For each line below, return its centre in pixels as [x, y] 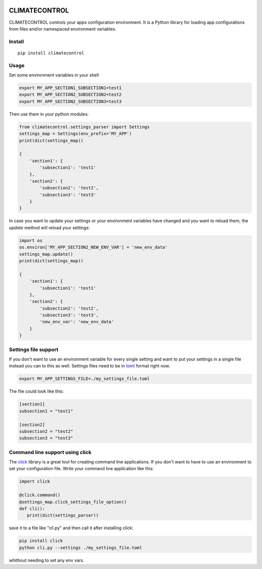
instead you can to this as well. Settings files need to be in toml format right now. [90, 366]
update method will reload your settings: [49, 227]
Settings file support [34, 349]
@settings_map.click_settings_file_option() [73, 502]
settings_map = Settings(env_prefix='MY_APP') [75, 134]
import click [35, 482]
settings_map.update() [46, 254]
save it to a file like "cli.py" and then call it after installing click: [71, 528]
